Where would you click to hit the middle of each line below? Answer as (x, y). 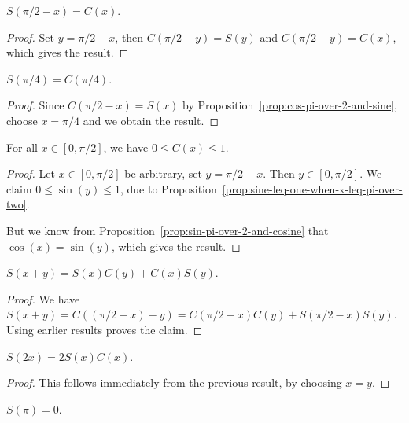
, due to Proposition (168, 188)
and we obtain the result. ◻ (151, 120)
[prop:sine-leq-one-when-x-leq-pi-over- (312, 188)
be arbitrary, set (163, 173)
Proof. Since (35, 105)
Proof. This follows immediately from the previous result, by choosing (174, 383)
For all (22, 147)
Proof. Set (30, 37)
